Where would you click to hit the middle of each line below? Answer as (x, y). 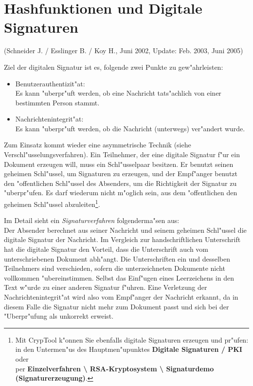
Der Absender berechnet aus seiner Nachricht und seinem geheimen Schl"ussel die (125, 230)
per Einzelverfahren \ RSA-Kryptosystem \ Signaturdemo (115, 368)
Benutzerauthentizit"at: (50, 83)
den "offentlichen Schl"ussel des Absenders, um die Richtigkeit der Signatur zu (120, 183)
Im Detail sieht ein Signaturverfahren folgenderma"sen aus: (92, 220)
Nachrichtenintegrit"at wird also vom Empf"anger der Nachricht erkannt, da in (121, 297)
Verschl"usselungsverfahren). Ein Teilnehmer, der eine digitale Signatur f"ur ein (122, 154)
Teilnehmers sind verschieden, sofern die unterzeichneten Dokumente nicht (115, 268)
